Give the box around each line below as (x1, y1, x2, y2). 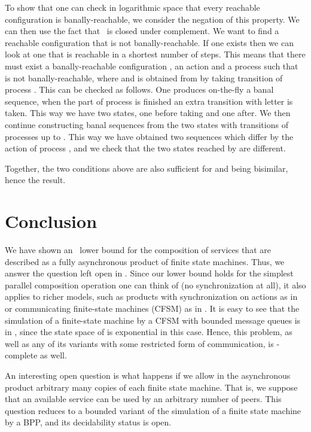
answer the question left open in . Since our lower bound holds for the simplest (5, 267, 294, 279)
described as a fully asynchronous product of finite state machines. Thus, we (5, 255, 285, 267)
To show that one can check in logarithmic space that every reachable (5, 1, 260, 13)
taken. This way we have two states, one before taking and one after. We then (5, 107, 291, 119)
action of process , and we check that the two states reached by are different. (5, 142, 286, 154)
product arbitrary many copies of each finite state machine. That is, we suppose (5, 381, 298, 393)
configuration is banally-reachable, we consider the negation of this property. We (5, 13, 300, 25)
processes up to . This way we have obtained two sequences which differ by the (5, 130, 294, 142)
